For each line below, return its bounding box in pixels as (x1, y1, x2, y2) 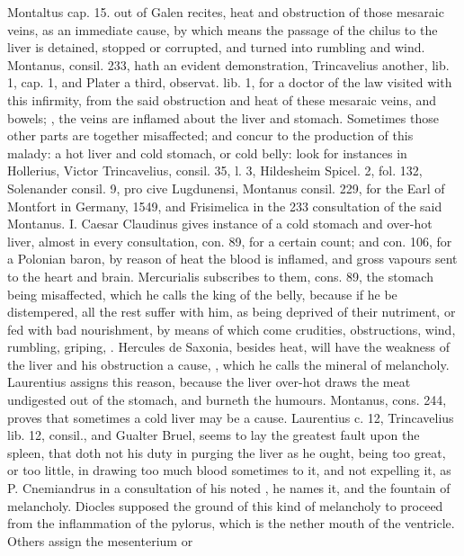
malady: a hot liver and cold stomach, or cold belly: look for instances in (7, 143, 407, 162)
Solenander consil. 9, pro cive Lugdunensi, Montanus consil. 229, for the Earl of (7, 178, 445, 197)
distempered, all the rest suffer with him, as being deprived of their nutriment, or (7, 302, 456, 321)
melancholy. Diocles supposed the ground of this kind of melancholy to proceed (7, 496, 443, 515)
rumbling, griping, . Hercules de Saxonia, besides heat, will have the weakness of (7, 337, 451, 356)
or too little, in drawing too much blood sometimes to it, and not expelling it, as (7, 461, 451, 480)
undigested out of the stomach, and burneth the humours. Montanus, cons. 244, (7, 390, 447, 409)
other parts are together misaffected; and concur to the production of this (7, 126, 414, 145)
